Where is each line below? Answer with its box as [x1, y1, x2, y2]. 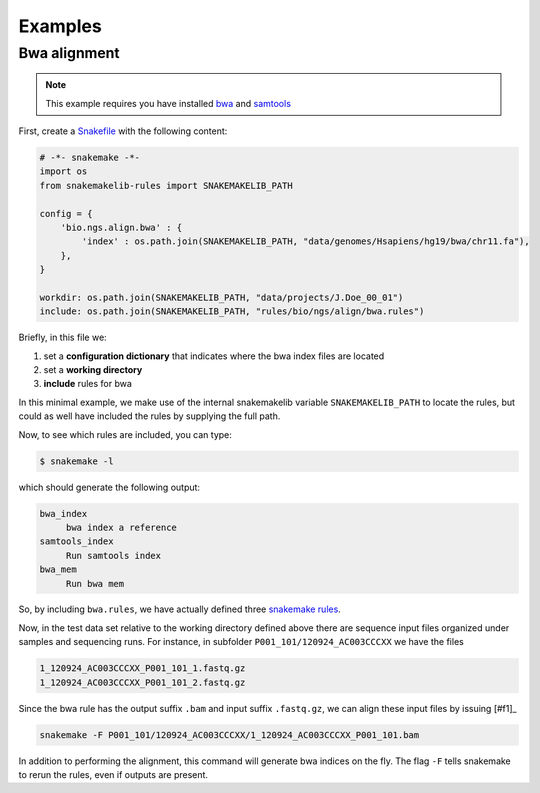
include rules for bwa [43, 378, 132, 390]
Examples [18, 15, 102, 37]
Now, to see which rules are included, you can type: [18, 428, 232, 440]
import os [39, 166, 88, 177]
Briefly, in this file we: [18, 331, 107, 344]
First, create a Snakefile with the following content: [18, 125, 228, 137]
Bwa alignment [18, 44, 120, 62]
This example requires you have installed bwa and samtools [45, 97, 292, 109]
